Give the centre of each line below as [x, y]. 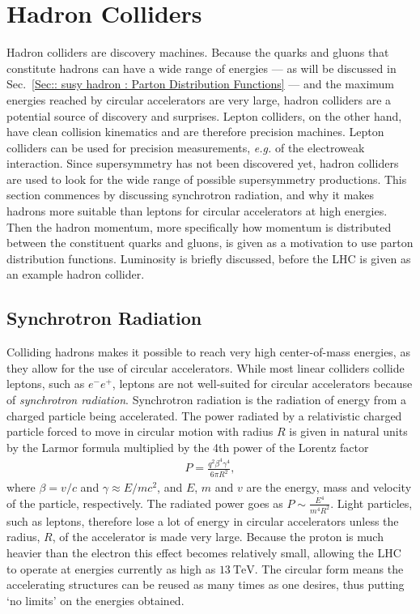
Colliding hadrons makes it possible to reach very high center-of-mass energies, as [208, 352]
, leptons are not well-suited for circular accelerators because [262, 384]
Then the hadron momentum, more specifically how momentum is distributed [199, 226]
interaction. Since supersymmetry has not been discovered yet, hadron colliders [203, 163]
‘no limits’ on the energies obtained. [95, 600]
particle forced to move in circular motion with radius [140, 431]
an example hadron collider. [76, 274]
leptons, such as [46, 384]
